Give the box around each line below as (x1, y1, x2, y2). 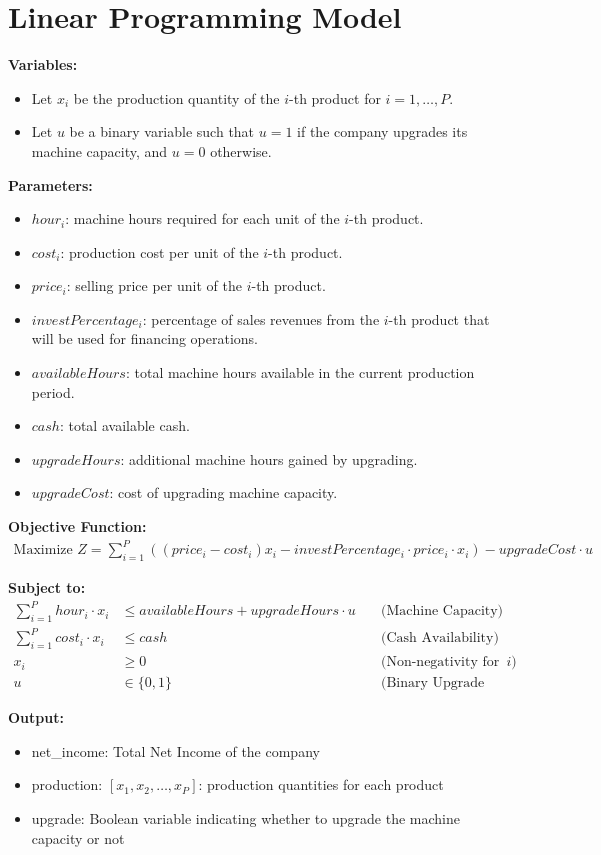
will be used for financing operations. (31, 328, 259, 349)
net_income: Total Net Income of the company (31, 740, 320, 761)
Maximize (13, 543, 73, 558)
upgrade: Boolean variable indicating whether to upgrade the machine (31, 808, 460, 829)
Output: (8, 707, 64, 728)
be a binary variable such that (69, 121, 255, 142)
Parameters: (8, 174, 93, 195)
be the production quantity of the (73, 87, 280, 108)
